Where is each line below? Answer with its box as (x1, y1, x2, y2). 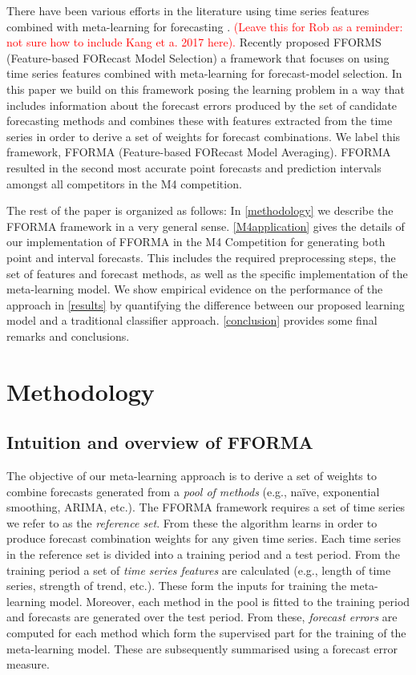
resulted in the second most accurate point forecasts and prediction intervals (6, 159, 382, 176)
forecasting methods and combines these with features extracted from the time (6, 112, 393, 129)
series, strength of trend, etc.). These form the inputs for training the (6, 577, 347, 594)
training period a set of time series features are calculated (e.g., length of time (6, 561, 391, 578)
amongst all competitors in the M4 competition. (6, 175, 242, 192)
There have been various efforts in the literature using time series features (6, 2, 370, 18)
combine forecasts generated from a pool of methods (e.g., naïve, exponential (6, 483, 380, 499)
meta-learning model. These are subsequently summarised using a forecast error (6, 640, 398, 657)
